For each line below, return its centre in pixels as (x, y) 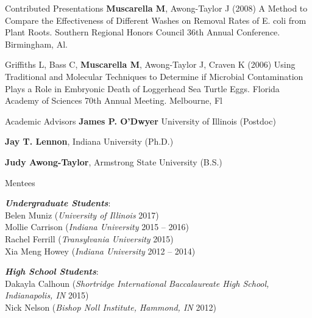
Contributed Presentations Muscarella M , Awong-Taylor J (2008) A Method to (156, 8)
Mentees (20, 182)
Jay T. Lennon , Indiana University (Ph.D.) (89, 141)
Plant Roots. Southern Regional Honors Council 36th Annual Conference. (143, 32)
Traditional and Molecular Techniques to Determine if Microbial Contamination (154, 76)
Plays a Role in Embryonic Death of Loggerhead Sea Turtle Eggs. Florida (142, 88)
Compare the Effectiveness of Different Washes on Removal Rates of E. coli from (156, 20)
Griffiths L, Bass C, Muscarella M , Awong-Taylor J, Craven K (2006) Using (150, 64)
